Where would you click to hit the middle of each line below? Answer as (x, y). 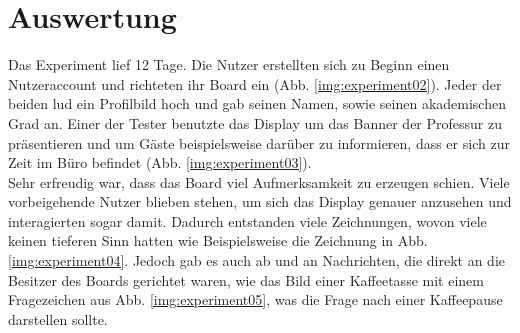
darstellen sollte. (58, 318)
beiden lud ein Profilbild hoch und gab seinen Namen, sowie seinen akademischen (257, 103)
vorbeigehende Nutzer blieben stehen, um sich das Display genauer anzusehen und (260, 201)
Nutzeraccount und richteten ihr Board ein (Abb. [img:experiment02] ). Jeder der (255, 83)
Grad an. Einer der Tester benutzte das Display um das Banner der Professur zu (255, 122)
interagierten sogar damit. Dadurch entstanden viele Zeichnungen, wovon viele (247, 220)
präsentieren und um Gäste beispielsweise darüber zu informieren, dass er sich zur (259, 142)
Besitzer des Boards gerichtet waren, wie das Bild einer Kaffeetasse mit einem (246, 279)
